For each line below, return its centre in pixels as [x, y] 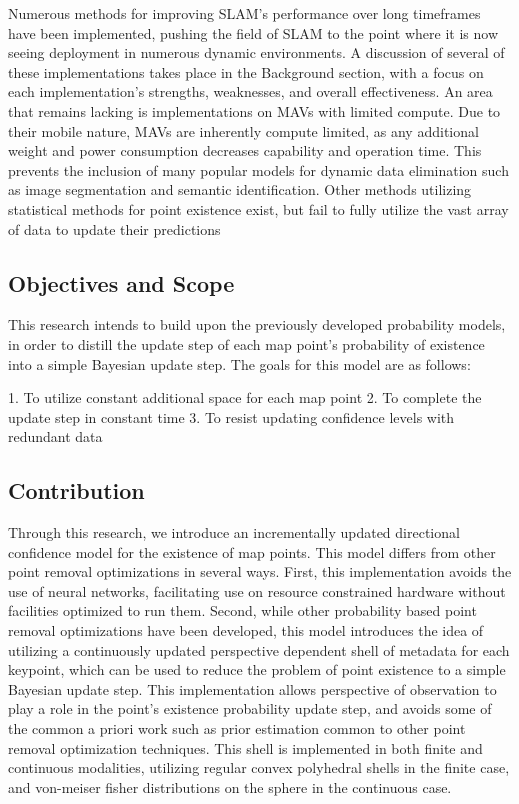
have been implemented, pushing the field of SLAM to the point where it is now [253, 32]
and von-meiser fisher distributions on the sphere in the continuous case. [230, 786]
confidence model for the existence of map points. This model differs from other [252, 551]
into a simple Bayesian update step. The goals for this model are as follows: [239, 363]
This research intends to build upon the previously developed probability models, [257, 324]
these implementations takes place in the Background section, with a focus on [246, 71]
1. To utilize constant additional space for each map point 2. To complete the [245, 397]
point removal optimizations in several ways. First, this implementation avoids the [260, 571]
